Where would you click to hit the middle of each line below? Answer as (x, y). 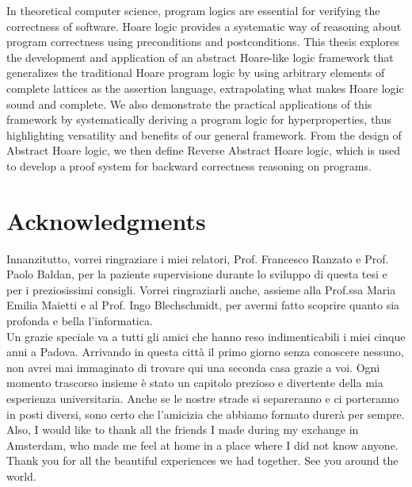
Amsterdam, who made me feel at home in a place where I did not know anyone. (202, 445)
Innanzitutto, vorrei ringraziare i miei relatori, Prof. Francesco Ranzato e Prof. (198, 258)
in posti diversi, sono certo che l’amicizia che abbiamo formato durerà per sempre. (206, 414)
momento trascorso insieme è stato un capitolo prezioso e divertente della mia (195, 383)
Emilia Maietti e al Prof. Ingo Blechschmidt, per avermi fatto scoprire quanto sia (203, 305)
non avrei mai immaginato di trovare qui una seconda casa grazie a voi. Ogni (193, 367)
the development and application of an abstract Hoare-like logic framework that (200, 57)
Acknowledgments (106, 220)
